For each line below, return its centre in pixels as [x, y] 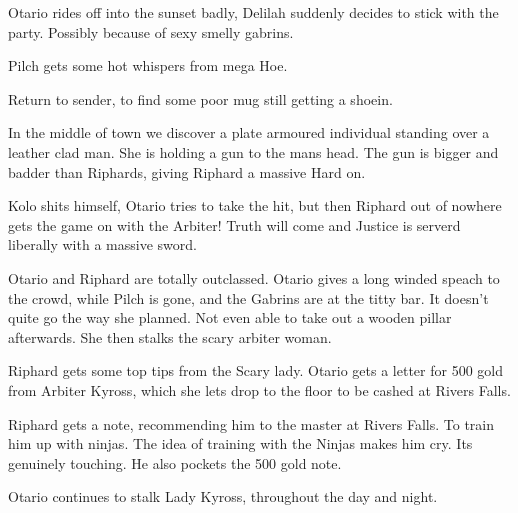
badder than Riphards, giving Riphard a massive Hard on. [187, 171]
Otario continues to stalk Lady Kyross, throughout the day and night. [223, 496]
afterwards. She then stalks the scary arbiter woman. [170, 336]
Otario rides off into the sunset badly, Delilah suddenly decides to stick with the [253, 12]
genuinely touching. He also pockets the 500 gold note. [175, 462]
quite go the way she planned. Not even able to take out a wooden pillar [230, 317]
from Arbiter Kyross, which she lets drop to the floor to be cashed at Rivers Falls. [259, 389]
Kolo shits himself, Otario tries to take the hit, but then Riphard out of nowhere [255, 205]
